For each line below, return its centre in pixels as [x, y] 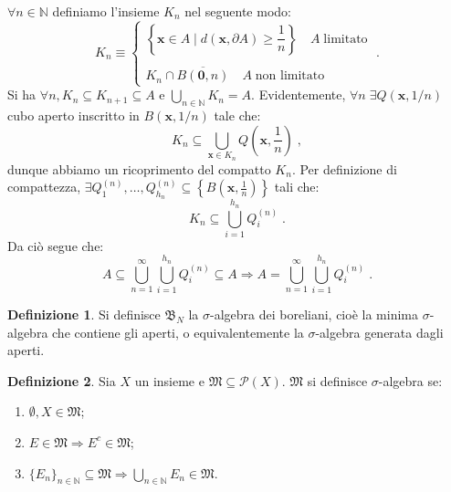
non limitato [290, 76]
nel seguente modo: [238, 11]
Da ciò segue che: [56, 245]
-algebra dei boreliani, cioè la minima [314, 314]
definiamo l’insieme [106, 11]
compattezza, [44, 187]
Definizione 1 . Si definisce [84, 314]
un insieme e [169, 380]
